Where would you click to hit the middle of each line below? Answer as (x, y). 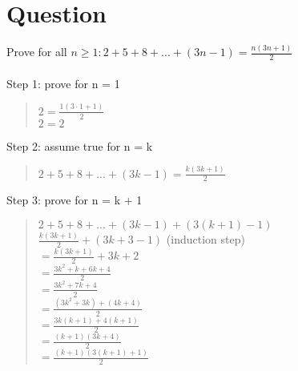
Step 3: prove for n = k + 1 (74, 200)
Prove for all (37, 52)
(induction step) (205, 239)
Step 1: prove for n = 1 (63, 83)
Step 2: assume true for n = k (80, 145)
